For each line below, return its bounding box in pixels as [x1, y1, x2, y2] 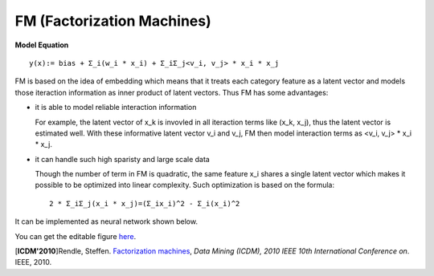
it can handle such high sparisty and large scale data [35, 154, 211, 164]
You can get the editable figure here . [14, 231, 137, 241]
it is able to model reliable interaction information [35, 103, 197, 112]
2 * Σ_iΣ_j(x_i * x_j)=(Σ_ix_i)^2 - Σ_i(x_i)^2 [49, 199, 240, 208]
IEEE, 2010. [14, 258, 52, 267]
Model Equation [14, 40, 69, 50]
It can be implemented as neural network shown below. [14, 217, 199, 226]
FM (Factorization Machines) [14, 12, 212, 30]
